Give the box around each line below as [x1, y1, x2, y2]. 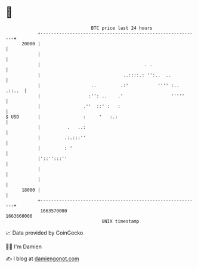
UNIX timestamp [101, 218, 140, 224]
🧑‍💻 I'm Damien [5, 243, 42, 250]
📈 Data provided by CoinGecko [5, 229, 83, 236]
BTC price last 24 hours [91, 25, 153, 31]
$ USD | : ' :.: [5, 113, 118, 120]
